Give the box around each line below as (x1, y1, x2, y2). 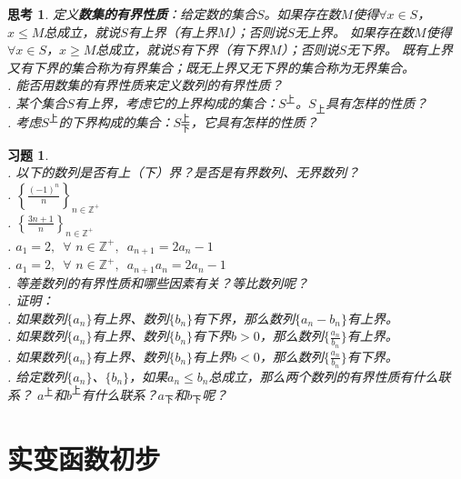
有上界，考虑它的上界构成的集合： (74, 94, 278, 113)
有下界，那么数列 (193, 308, 296, 327)
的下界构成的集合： (58, 113, 174, 132)
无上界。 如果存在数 (295, 22, 415, 41)
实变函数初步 (7, 439, 161, 476)
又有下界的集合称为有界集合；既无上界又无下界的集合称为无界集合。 (7, 57, 415, 76)
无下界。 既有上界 (346, 40, 454, 59)
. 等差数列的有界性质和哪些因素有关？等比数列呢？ (7, 273, 309, 292)
